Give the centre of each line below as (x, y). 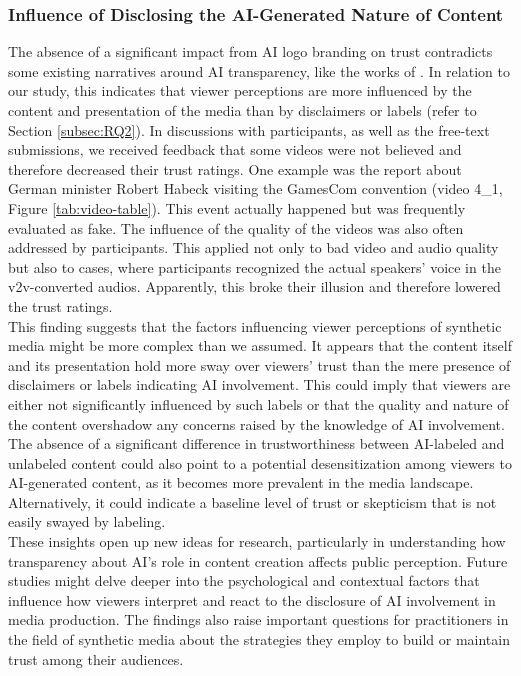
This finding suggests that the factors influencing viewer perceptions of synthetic (255, 325)
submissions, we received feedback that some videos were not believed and (235, 149)
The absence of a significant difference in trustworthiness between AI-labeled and (256, 443)
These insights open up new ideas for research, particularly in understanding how (257, 541)
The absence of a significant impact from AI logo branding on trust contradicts (250, 51)
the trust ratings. (60, 305)
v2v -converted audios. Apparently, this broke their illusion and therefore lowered (254, 286)
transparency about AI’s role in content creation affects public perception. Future (258, 560)
